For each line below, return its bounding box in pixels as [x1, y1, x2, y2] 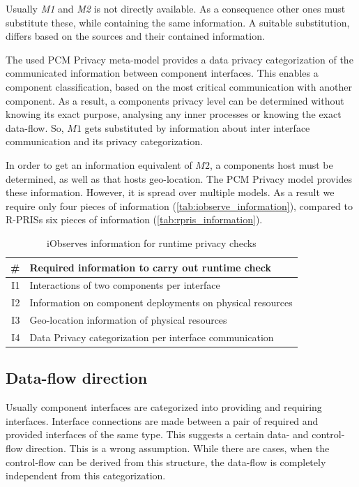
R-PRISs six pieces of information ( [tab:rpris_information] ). [6, 212, 263, 227]
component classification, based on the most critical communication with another [6, 79, 352, 93]
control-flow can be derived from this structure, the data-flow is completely [6, 454, 326, 469]
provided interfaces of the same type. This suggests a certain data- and [6, 427, 309, 442]
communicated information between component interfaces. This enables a [6, 66, 319, 80]
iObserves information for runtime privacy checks [47, 235, 257, 250]
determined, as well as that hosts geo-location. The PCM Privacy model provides [6, 171, 353, 186]
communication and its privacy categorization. [6, 134, 203, 149]
